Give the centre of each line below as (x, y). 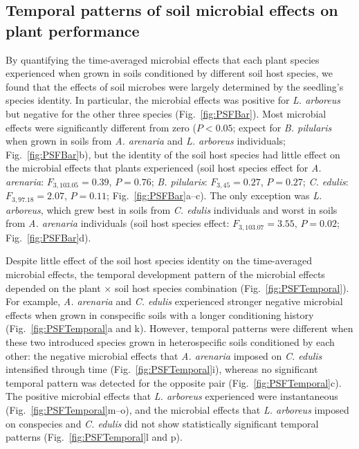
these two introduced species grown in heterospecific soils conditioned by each (170, 342)
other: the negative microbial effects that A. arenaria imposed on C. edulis (164, 355)
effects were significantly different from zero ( (101, 127)
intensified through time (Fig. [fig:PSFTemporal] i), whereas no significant (162, 369)
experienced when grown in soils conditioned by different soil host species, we (169, 73)
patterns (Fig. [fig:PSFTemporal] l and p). (94, 437)
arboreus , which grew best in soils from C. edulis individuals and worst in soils (172, 209)
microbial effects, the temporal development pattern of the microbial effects (165, 274)
